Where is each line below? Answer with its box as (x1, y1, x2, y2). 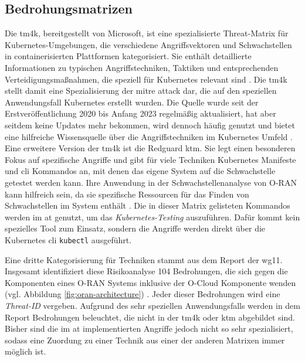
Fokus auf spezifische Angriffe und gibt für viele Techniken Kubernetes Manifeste (5, 153, 296, 165)
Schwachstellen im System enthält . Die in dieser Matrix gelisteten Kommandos (5, 199, 290, 212)
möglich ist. (5, 345, 46, 357)
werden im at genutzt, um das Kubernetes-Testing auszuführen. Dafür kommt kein (5, 210, 300, 223)
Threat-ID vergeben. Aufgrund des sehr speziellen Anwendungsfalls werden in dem (5, 299, 300, 311)
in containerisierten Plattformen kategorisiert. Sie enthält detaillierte (5, 50, 252, 62)
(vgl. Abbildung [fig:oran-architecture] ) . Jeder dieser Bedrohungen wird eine (5, 288, 280, 300)
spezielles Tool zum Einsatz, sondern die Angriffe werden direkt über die (5, 222, 266, 234)
